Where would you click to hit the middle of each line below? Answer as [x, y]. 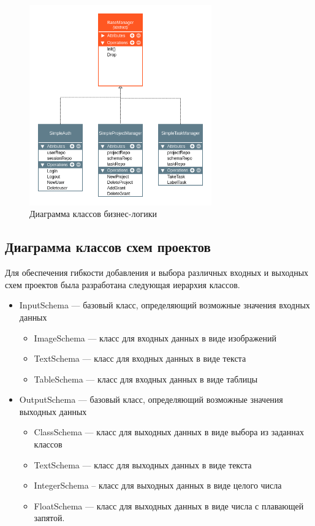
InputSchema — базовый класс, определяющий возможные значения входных [165, 305]
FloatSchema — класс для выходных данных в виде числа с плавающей [169, 505]
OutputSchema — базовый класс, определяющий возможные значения [151, 399]
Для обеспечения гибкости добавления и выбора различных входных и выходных [157, 273]
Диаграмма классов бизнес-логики [93, 214]
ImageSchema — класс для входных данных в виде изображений [155, 337]
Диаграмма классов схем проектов [108, 247]
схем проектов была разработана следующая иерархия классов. [123, 284]
